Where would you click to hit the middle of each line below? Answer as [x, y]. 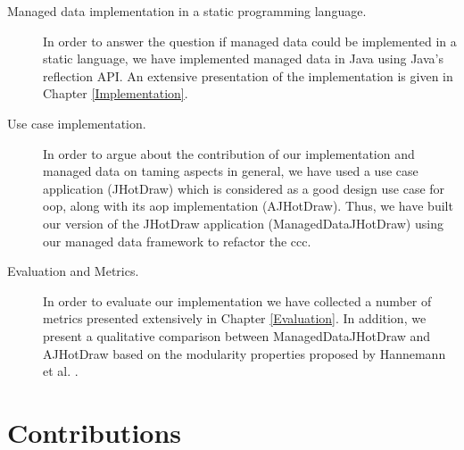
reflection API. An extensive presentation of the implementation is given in [248, 75]
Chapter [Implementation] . [116, 93]
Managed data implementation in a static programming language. [187, 11]
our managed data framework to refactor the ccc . [177, 241]
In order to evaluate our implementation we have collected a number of [237, 300]
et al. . [61, 371]
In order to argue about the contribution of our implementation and [229, 153]
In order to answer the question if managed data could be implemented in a [250, 41]
